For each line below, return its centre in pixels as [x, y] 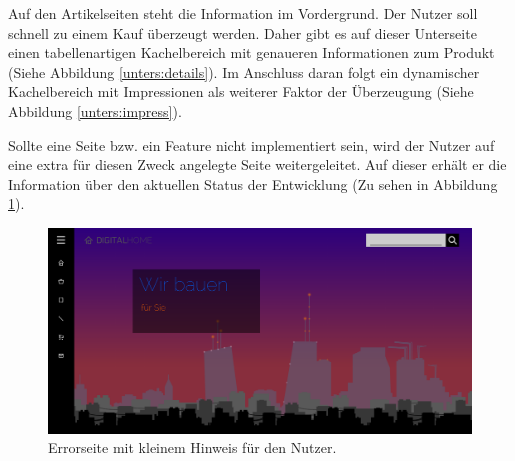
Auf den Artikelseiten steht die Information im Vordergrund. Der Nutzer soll [243, 13]
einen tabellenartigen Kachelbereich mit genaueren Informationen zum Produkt [251, 52]
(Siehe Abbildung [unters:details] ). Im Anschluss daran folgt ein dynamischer [244, 71]
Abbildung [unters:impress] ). [95, 110]
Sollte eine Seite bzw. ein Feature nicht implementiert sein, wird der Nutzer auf [251, 144]
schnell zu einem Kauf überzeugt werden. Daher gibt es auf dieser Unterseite [242, 32]
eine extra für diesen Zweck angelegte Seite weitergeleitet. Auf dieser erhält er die [257, 164]
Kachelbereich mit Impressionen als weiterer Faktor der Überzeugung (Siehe [241, 91]
